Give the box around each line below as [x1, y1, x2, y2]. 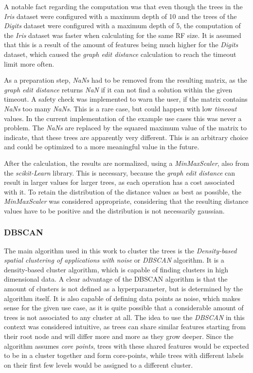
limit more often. [4, 58, 54, 69]
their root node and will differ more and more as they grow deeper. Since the [4, 331, 234, 341]
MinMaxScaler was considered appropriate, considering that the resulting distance [4, 196, 249, 206]
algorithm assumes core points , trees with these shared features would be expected [4, 340, 249, 351]
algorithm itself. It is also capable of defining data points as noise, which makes [4, 293, 240, 303]
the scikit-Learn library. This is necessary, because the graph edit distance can [4, 167, 235, 178]
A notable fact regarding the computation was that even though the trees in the [4, 1, 243, 11]
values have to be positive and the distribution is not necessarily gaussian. [4, 205, 225, 215]
